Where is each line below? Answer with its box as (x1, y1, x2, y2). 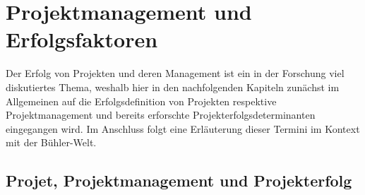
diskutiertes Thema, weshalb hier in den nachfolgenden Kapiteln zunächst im (6, 79, 340, 94)
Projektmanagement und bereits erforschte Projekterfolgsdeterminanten (6, 107, 316, 122)
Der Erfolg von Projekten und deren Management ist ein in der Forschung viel (6, 66, 345, 81)
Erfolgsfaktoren (6, 25, 158, 54)
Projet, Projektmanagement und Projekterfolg (6, 170, 352, 191)
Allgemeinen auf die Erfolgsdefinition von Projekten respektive (6, 93, 277, 108)
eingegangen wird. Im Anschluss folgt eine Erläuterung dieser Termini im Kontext (6, 121, 360, 136)
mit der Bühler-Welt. (6, 135, 97, 150)
